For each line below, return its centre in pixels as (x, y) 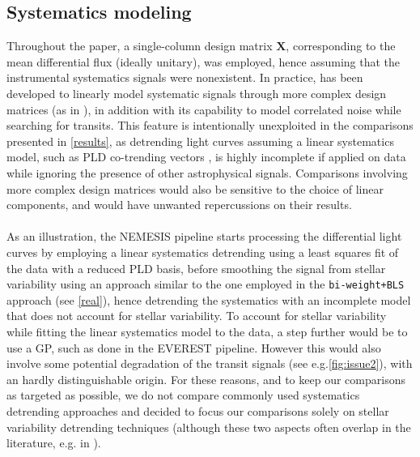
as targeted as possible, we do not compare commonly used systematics (183, 395)
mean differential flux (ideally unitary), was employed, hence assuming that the (204, 61)
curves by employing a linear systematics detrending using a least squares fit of (203, 252)
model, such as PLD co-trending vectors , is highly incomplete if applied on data (206, 157)
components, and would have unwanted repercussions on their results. (179, 205)
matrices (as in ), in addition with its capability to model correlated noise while (204, 109)
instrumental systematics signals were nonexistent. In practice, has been (185, 77)
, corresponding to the (341, 46)
